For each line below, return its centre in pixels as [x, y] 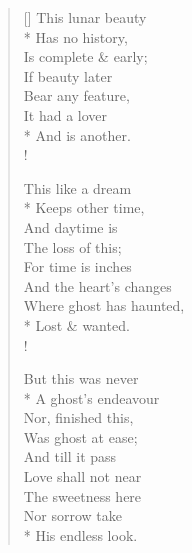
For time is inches [77, 266]
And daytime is [70, 226]
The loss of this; [72, 246]
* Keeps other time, [84, 207]
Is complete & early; [85, 56]
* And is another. [77, 134]
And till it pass [70, 456]
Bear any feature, [76, 95]
